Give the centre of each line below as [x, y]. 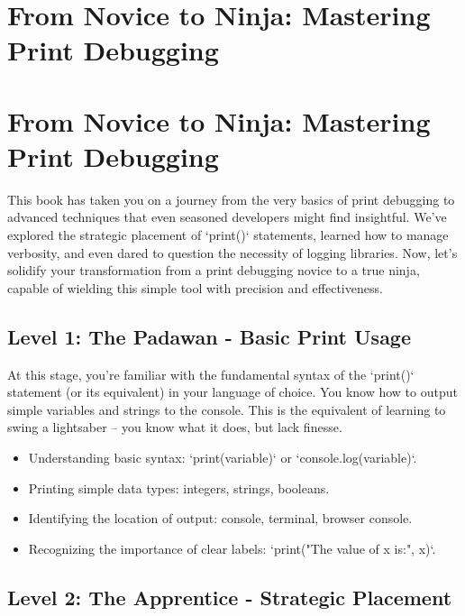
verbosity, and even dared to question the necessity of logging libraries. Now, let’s [232, 252]
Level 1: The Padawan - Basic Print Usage [210, 336]
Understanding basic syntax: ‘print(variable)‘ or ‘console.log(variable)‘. [223, 458]
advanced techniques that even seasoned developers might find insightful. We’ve [227, 217]
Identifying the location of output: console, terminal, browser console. [220, 518]
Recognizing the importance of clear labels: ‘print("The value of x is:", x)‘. [232, 548]
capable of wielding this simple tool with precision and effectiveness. [195, 287]
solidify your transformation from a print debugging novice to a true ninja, [214, 270]
